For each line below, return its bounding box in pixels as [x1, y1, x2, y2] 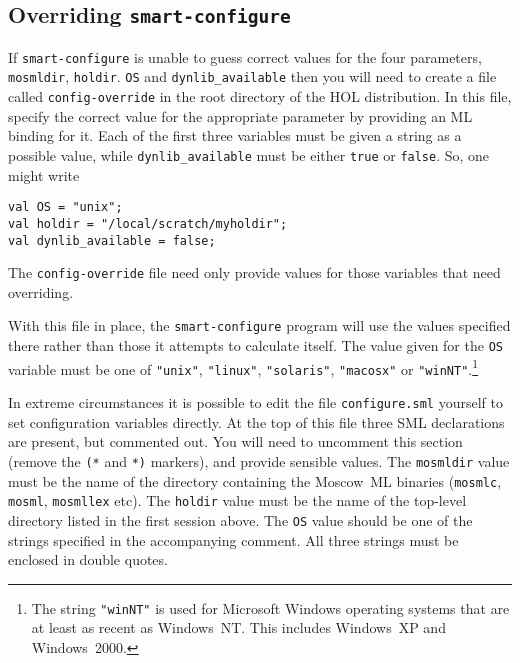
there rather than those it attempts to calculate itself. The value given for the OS [8, 335, 503, 356]
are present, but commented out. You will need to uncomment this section [8, 431, 463, 452]
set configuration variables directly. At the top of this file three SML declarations [8, 411, 505, 432]
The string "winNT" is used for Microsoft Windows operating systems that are [31, 597, 510, 618]
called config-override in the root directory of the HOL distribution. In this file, [8, 86, 512, 107]
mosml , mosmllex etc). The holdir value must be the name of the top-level [8, 490, 467, 511]
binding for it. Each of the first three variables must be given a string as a [8, 125, 462, 146]
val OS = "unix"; [8, 200, 123, 215]
